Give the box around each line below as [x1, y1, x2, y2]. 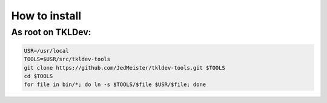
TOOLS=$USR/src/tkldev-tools [24, 56, 111, 63]
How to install [11, 9, 82, 22]
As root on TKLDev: [11, 27, 91, 38]
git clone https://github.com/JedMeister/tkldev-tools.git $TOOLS [24, 64, 225, 71]
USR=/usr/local [24, 47, 69, 54]
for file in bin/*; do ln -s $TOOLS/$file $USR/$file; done [24, 81, 206, 88]
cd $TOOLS [24, 73, 53, 79]
